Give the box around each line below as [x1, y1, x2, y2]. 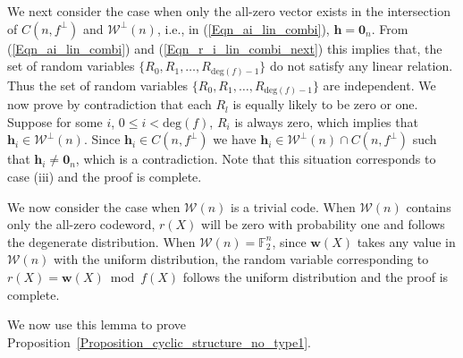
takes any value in [357, 232, 456, 251]
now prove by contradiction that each [7, 95, 212, 114]
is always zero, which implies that [234, 112, 418, 131]
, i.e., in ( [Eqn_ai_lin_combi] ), [156, 19, 330, 38]
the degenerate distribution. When [7, 232, 196, 251]
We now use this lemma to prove [7, 315, 187, 334]
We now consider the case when [7, 197, 181, 216]
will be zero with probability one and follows [201, 215, 445, 234]
